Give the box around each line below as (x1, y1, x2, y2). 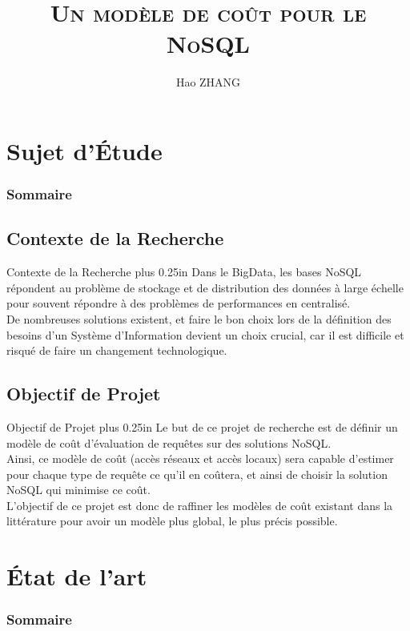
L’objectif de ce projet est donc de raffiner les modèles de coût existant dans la (6, 496, 393, 513)
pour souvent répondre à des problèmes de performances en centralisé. (6, 295, 351, 311)
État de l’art (6, 560, 147, 593)
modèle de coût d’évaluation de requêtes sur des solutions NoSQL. (6, 434, 332, 451)
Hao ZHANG (175, 74, 241, 90)
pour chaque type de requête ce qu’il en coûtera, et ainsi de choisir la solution (6, 465, 388, 482)
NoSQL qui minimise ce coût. (6, 481, 151, 498)
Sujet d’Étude (6, 134, 163, 167)
